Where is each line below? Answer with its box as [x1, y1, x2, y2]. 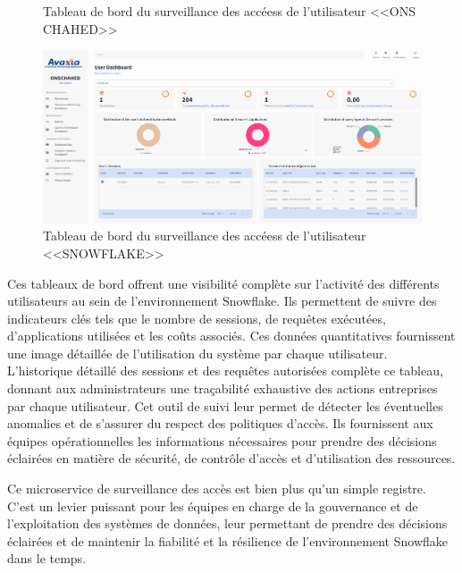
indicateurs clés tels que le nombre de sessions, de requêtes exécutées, [7, 308, 386, 327]
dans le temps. [7, 549, 87, 568]
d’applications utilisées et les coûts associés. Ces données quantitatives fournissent [7, 326, 456, 345]
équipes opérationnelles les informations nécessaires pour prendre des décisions [7, 431, 437, 450]
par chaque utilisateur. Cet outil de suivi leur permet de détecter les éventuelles [7, 396, 443, 415]
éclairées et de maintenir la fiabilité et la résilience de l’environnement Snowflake [7, 531, 448, 550]
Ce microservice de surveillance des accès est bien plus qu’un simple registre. [7, 479, 426, 498]
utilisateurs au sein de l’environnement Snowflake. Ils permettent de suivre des [7, 291, 437, 310]
